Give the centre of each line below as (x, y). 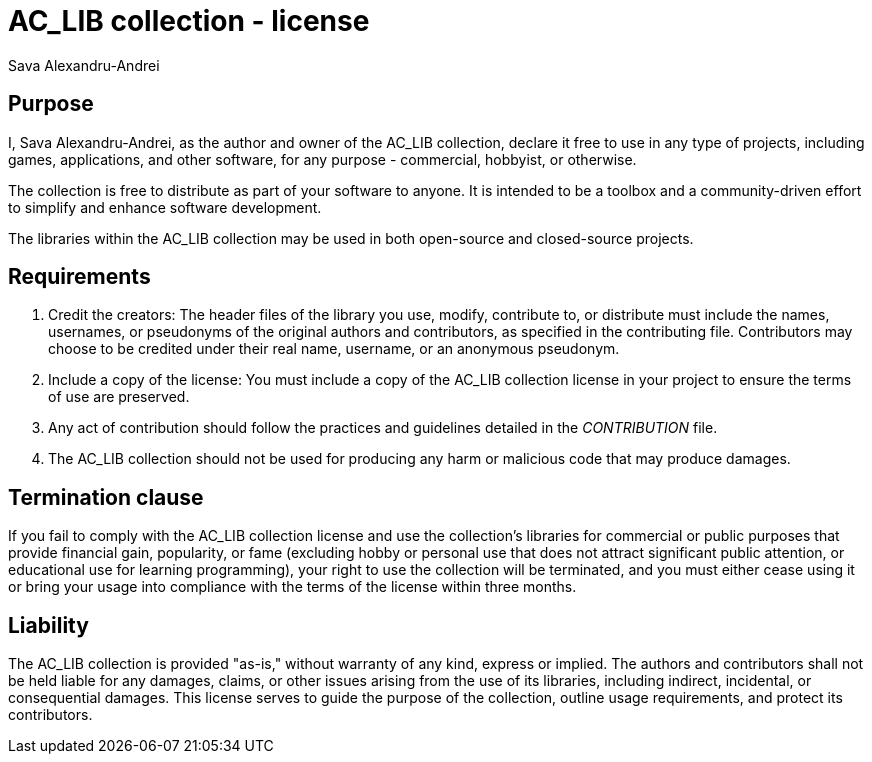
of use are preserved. (119, 397)
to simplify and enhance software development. (165, 207)
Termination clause (106, 497)
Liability (48, 625)
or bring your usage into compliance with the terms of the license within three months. (292, 587)
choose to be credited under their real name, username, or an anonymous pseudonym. (334, 349)
